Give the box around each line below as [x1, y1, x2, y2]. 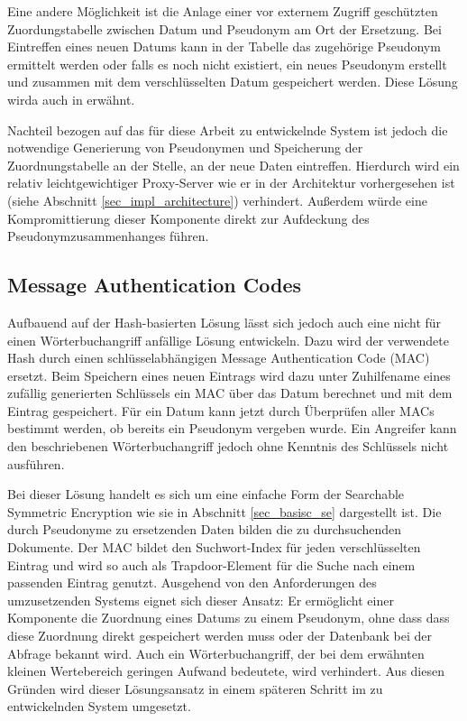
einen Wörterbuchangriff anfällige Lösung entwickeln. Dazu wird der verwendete [7, 330, 449, 349]
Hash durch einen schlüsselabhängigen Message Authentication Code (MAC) [7, 348, 430, 367]
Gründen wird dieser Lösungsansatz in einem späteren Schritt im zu [7, 679, 383, 698]
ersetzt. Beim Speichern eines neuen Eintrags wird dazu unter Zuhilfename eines [7, 365, 451, 384]
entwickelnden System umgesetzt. [7, 697, 191, 716]
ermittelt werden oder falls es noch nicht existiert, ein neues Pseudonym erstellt [7, 54, 447, 73]
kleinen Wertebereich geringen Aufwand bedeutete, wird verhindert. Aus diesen [7, 661, 444, 680]
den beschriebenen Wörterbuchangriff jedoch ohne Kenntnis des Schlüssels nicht [7, 437, 449, 456]
